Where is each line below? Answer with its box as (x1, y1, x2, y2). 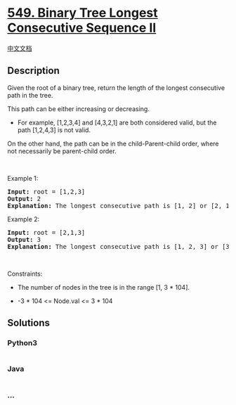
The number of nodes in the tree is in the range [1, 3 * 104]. (17, 283, 190, 291)
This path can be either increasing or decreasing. (7, 104, 150, 113)
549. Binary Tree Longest (7, 5, 158, 21)
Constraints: (7, 269, 43, 278)
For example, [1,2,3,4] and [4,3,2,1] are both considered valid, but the (17, 118, 217, 127)
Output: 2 (7, 195, 41, 202)
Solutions (7, 317, 51, 329)
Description (7, 65, 60, 77)
